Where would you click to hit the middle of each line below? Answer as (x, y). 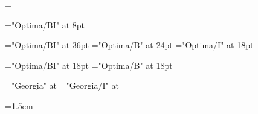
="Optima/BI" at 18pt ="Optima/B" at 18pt (89, 65)
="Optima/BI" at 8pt (45, 24)
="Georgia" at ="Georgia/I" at (62, 85)
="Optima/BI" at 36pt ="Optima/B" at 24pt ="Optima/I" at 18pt (129, 45)
